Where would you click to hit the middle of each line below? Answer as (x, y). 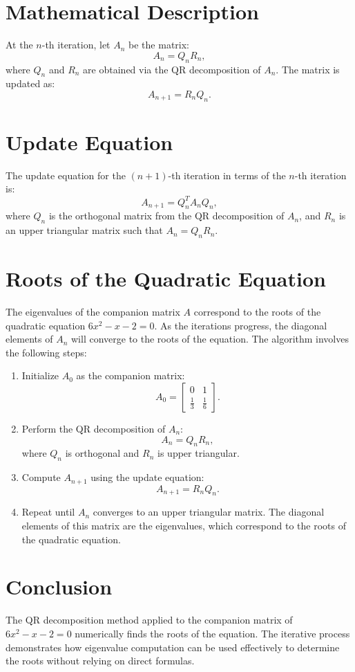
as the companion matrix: (131, 375)
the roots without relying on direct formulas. (100, 661)
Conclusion (59, 587)
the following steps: (46, 352)
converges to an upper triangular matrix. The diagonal (209, 512)
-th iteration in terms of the (227, 175)
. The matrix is (308, 69)
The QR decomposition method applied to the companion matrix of (149, 620)
